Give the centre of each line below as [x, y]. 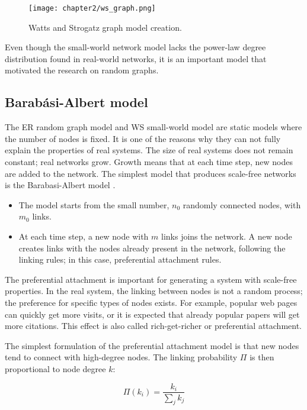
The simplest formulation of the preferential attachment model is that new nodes [152, 345]
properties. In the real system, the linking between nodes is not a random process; [154, 291]
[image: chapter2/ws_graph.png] [92, 8]
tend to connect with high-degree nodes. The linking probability [121, 357]
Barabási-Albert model [76, 102]
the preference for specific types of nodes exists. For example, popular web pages [151, 302]
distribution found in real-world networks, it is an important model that [136, 58]
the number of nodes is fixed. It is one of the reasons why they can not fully [143, 138]
